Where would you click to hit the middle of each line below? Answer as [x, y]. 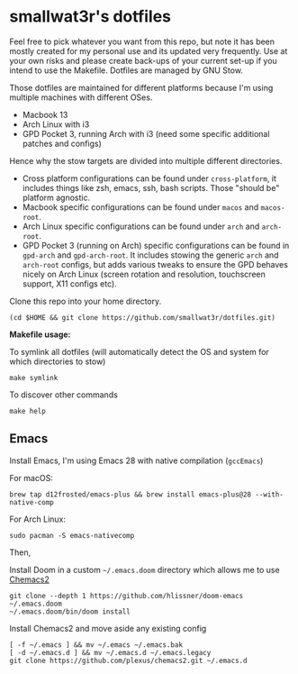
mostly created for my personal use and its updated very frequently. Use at [149, 50]
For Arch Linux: [37, 519]
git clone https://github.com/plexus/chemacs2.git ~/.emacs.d [128, 660]
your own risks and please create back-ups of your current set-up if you [143, 60]
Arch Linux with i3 [56, 124]
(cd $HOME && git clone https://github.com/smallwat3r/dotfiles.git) [143, 317]
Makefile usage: [40, 334]
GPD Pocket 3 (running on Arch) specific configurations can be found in [156, 245]
